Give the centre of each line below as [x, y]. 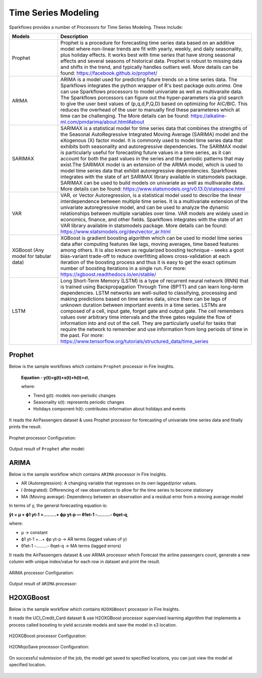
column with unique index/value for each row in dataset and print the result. [85, 562]
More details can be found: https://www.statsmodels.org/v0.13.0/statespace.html [153, 189]
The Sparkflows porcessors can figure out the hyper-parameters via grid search [152, 97]
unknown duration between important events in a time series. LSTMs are [143, 305]
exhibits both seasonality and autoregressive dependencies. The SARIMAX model [154, 146]
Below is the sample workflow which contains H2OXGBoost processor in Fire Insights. [94, 609]
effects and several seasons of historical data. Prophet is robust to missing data [151, 61]
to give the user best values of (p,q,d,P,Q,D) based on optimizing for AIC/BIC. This [154, 103]
